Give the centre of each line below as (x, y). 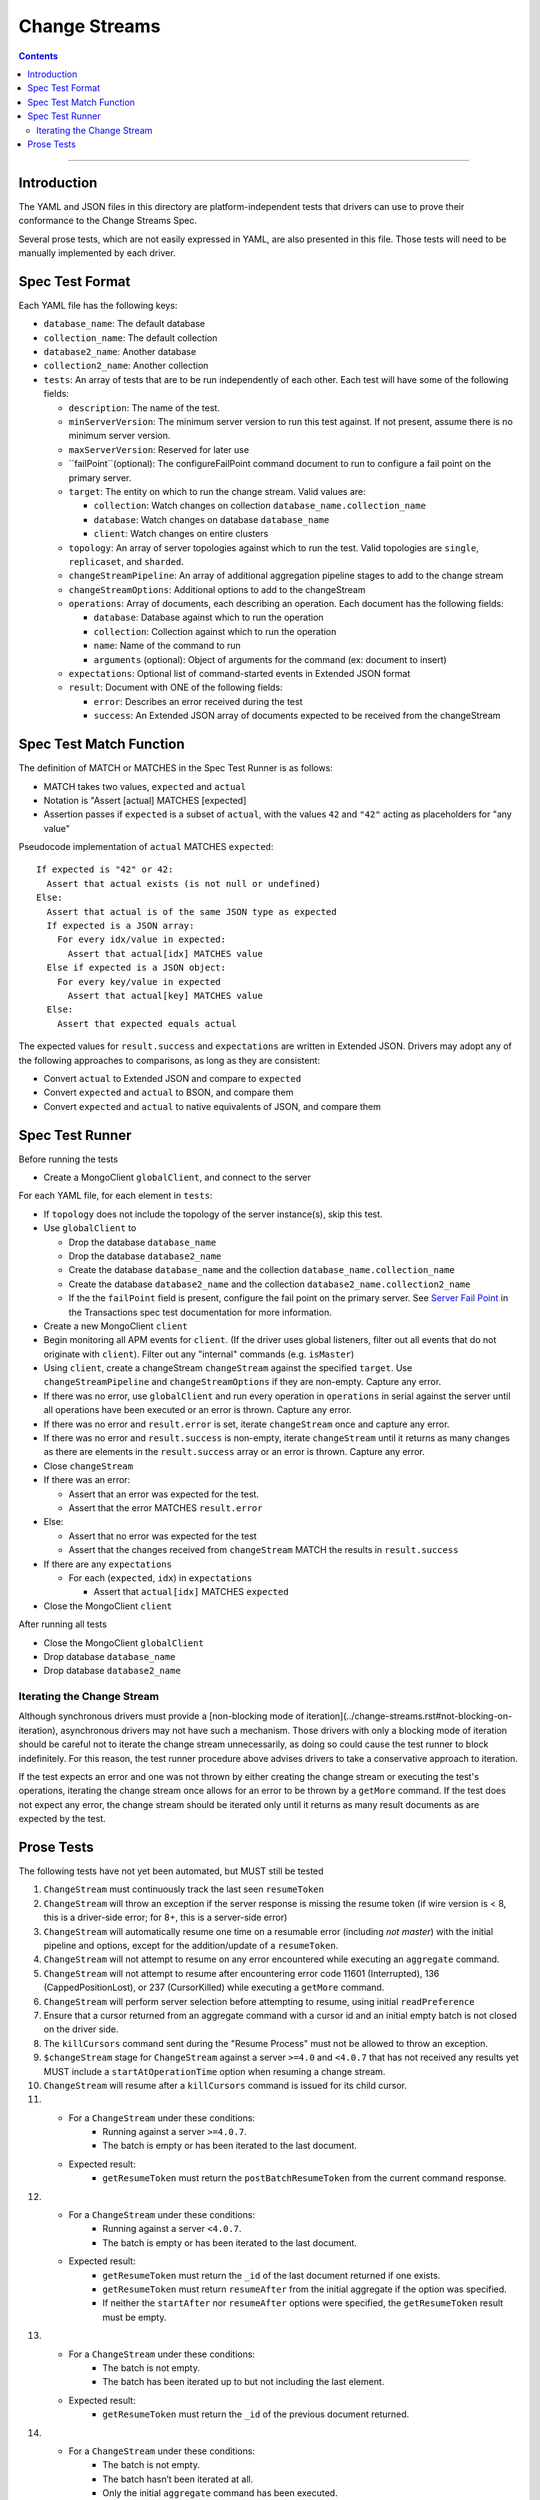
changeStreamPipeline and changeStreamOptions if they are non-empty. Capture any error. (242, 1382)
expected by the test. (62, 1819)
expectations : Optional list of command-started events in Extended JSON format (239, 674)
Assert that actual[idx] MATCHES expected (191, 1592)
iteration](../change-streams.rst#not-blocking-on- (409, 1716)
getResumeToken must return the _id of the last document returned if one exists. (271, 2275)
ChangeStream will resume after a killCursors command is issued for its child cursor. (225, 2085)
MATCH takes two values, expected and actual (145, 786)
